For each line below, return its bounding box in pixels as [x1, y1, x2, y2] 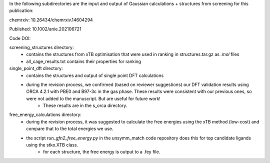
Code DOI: [9, 35, 31, 41]
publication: [9, 7, 33, 13]
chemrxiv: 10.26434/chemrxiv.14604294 [9, 16, 93, 22]
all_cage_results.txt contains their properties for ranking [26, 58, 141, 64]
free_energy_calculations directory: [9, 111, 82, 117]
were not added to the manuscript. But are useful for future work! [26, 95, 161, 101]
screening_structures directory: [9, 44, 74, 50]
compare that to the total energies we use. [26, 125, 113, 132]
